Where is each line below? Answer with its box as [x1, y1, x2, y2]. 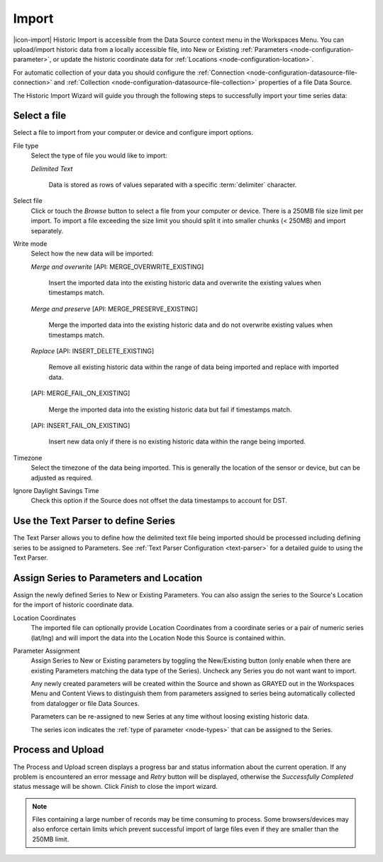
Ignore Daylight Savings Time [13, 486, 99, 494]
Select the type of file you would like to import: [30, 151, 167, 160]
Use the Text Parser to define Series [13, 515, 176, 527]
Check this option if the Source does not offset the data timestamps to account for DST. [30, 497, 287, 505]
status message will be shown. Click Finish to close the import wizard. [13, 783, 218, 791]
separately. [30, 226, 64, 235]
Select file [13, 197, 43, 205]
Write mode [13, 239, 48, 248]
